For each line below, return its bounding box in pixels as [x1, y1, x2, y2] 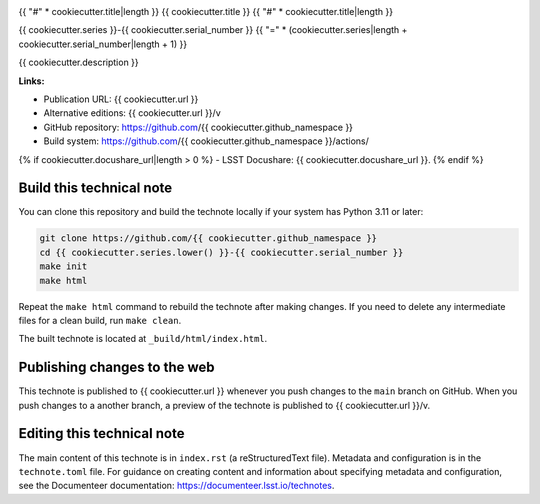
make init [39, 261, 88, 272]
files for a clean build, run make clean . [18, 314, 182, 326]
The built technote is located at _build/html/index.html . [18, 333, 268, 345]
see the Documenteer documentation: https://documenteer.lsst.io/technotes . [18, 480, 335, 492]
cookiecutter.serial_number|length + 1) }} [18, 38, 188, 50]
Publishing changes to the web [18, 359, 215, 376]
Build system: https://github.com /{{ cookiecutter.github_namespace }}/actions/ [43, 135, 370, 147]
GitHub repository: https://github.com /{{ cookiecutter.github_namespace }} [43, 121, 354, 133]
